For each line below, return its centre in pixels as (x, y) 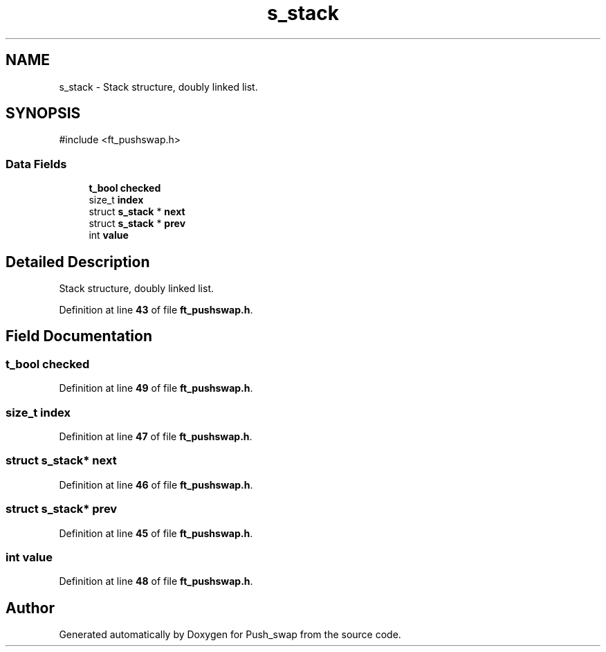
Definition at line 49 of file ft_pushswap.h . (156, 388)
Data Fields (36, 164)
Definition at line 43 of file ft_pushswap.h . (156, 310)
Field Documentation (79, 336)
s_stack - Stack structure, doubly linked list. (158, 87)
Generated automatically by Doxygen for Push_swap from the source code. (230, 635)
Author (30, 608)
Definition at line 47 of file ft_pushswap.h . (156, 436)
